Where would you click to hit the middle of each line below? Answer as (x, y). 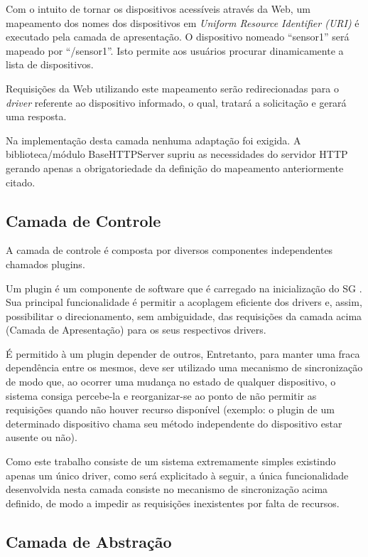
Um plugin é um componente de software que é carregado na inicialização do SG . (184, 288)
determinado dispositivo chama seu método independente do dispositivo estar (174, 423)
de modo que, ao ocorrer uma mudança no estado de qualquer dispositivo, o (171, 382)
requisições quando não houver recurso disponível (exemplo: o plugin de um (170, 409)
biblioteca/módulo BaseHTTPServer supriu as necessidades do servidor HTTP (177, 154)
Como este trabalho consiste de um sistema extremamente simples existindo (171, 461)
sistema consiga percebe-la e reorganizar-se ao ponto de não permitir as (161, 395)
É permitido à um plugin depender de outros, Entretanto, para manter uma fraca (183, 353)
